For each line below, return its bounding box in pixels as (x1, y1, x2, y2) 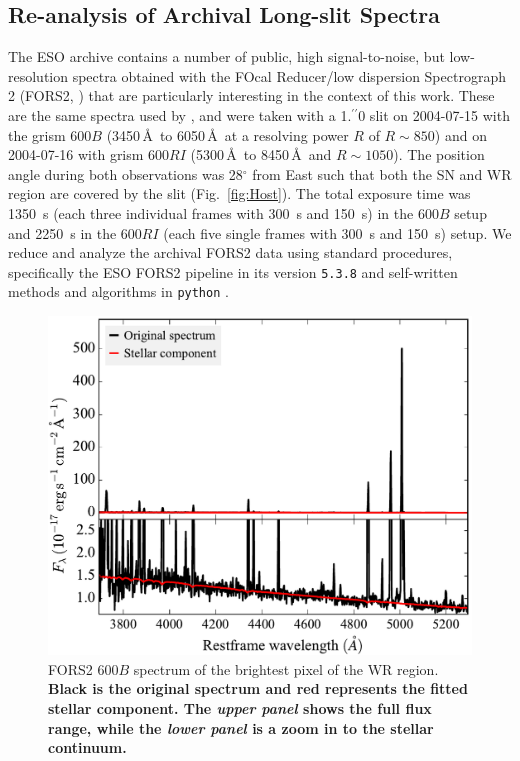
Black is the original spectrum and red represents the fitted (48, 678, 468, 699)
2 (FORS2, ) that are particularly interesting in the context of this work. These (8, 85, 495, 106)
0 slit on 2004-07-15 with (358, 104, 510, 125)
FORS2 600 (48, 658, 119, 679)
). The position (393, 144, 485, 165)
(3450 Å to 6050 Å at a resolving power (106, 124, 349, 145)
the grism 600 (8, 124, 92, 145)
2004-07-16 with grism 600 (8, 144, 170, 165)
